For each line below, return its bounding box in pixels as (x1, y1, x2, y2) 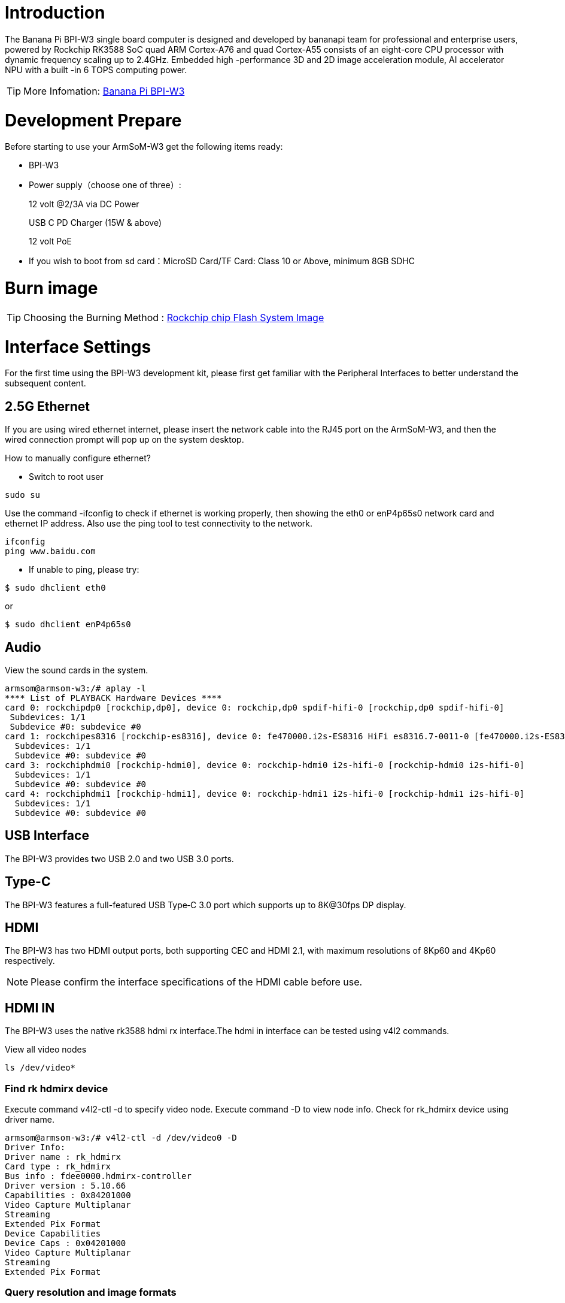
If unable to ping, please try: (29, 564, 139, 575)
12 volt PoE (29, 236, 72, 247)
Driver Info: (5, 1142, 66, 1153)
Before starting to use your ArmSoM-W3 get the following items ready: (5, 141, 283, 152)
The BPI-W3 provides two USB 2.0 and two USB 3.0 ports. (5, 853, 234, 864)
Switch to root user (29, 471, 104, 482)
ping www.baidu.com (5, 546, 96, 557)
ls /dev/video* (5, 1063, 76, 1073)
